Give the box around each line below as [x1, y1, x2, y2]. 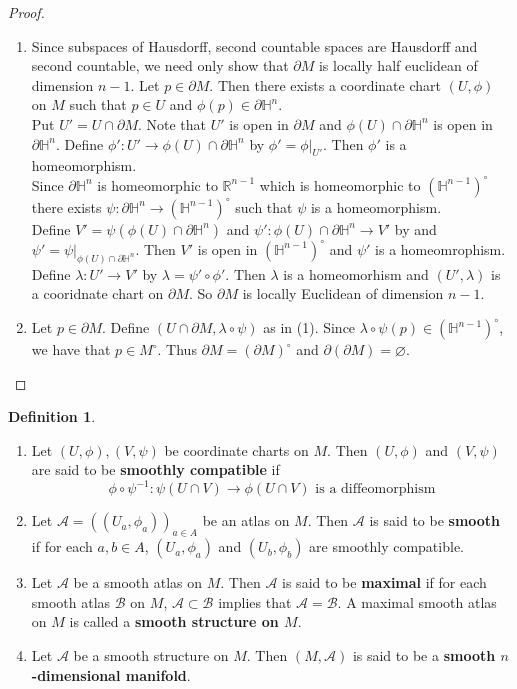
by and [394, 218, 437, 239]
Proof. [8, 2, 45, 22]
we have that [31, 339, 111, 359]
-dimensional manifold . [31, 664, 191, 685]
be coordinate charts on [164, 439, 309, 460]
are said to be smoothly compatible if [31, 459, 280, 480]
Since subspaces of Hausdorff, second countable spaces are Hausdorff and [31, 35, 478, 56]
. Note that [137, 113, 207, 134]
